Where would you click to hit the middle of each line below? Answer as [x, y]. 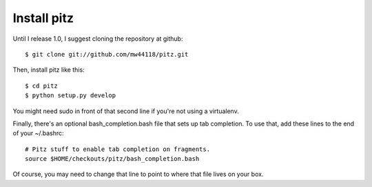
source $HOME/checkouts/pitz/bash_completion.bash [112, 159]
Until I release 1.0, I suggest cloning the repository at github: [98, 39]
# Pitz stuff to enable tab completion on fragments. [117, 149]
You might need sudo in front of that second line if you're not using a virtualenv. [126, 111]
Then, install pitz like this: [49, 70]
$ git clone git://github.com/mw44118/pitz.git [107, 54]
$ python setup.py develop [71, 96]
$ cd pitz [41, 86]
